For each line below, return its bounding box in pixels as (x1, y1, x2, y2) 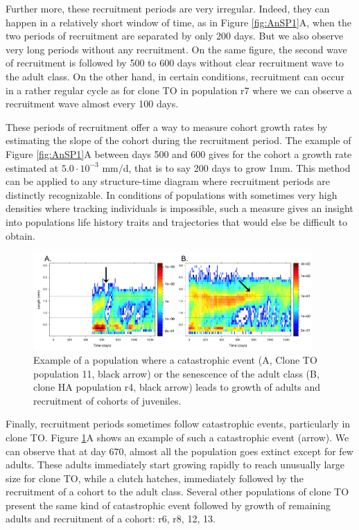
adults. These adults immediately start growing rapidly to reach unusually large (6, 457, 345, 472)
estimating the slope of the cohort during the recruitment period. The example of (6, 133, 351, 148)
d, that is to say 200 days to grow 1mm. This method (123, 160, 351, 175)
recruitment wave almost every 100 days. (6, 96, 179, 111)
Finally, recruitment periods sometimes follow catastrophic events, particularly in (6, 416, 351, 431)
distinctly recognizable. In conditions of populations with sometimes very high (6, 187, 338, 202)
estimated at (6, 160, 59, 175)
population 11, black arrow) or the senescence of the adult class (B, (33, 366, 319, 380)
